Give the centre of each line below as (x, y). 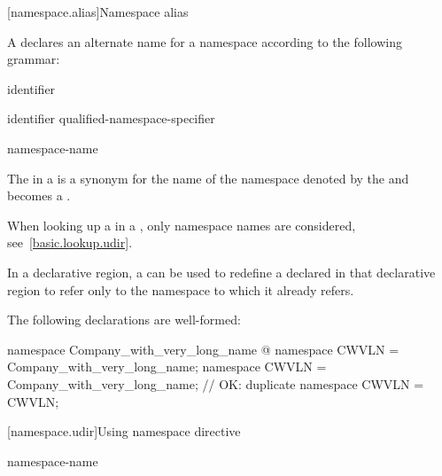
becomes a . (39, 195)
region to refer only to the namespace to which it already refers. (181, 289)
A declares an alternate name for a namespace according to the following (205, 41)
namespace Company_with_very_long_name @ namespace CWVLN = (203, 349)
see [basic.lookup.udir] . (70, 242)
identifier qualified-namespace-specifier (111, 118)
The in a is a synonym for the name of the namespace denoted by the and (208, 178)
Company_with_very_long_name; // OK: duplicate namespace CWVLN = (216, 383)
